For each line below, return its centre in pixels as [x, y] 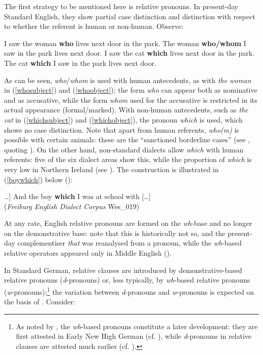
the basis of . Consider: [40, 302]
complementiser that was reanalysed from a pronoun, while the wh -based [129, 243]
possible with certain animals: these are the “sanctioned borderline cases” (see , [127, 140]
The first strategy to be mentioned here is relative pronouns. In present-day [121, 6]
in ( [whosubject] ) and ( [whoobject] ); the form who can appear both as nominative [131, 90]
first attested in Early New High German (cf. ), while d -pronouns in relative [134, 336]
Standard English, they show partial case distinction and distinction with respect [130, 16]
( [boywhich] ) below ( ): [38, 179]
